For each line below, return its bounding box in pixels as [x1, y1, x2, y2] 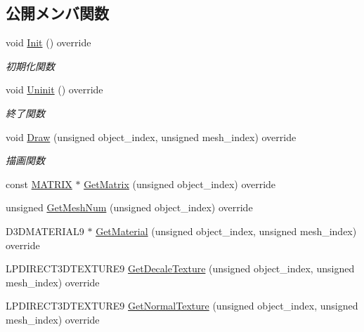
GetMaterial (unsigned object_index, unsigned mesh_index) [96, 223, 357, 238]
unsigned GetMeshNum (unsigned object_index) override [6, 200, 253, 215]
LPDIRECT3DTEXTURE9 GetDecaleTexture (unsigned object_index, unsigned [6, 261, 355, 276]
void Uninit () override [6, 82, 103, 97]
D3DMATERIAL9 [6, 223, 84, 238]
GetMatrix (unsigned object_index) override [84, 176, 276, 191]
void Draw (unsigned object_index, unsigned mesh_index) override [6, 129, 297, 144]
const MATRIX [6, 176, 72, 191]
